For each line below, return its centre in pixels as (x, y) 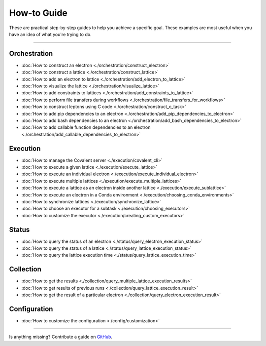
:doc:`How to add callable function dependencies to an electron (86, 127)
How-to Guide (38, 13)
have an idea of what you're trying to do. (50, 34)
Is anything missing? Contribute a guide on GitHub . (61, 337)
